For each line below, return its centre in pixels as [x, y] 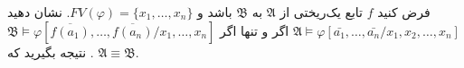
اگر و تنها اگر [255, 30]
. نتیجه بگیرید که [51, 51]
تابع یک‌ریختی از [321, 12]
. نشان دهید [39, 12]
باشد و [215, 12]
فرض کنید [404, 12]
